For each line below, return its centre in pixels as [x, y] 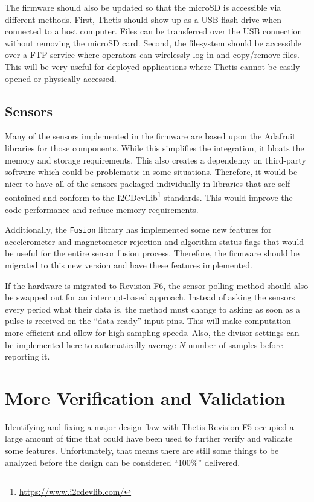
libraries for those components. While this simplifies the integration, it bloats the [155, 148]
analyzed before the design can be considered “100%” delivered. [123, 462]
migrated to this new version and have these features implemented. [129, 265]
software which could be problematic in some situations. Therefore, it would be [151, 172]
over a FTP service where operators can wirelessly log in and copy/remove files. [152, 55]
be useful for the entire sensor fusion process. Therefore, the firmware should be [152, 253]
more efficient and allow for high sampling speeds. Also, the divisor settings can [152, 332]
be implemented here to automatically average [91, 344]
